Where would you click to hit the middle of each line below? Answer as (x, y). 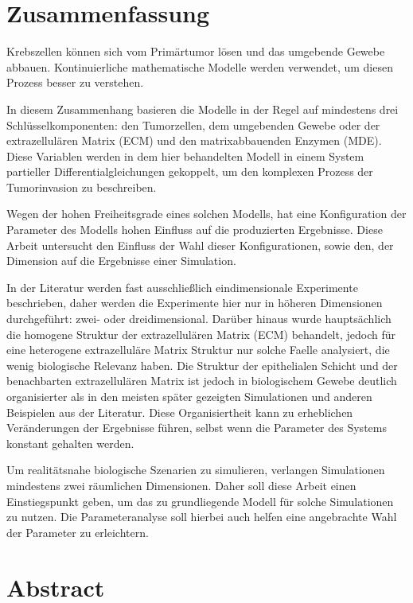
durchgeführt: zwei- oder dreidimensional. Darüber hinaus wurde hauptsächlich (199, 319)
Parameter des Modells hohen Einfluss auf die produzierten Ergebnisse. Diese (195, 230)
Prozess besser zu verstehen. (75, 82)
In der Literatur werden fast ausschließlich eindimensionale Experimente (182, 287)
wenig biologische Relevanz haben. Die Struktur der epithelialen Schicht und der (202, 365)
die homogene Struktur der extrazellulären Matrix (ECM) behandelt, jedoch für (201, 334)
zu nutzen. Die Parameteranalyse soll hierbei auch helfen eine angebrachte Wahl (202, 517)
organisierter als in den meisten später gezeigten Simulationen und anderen (189, 396)
